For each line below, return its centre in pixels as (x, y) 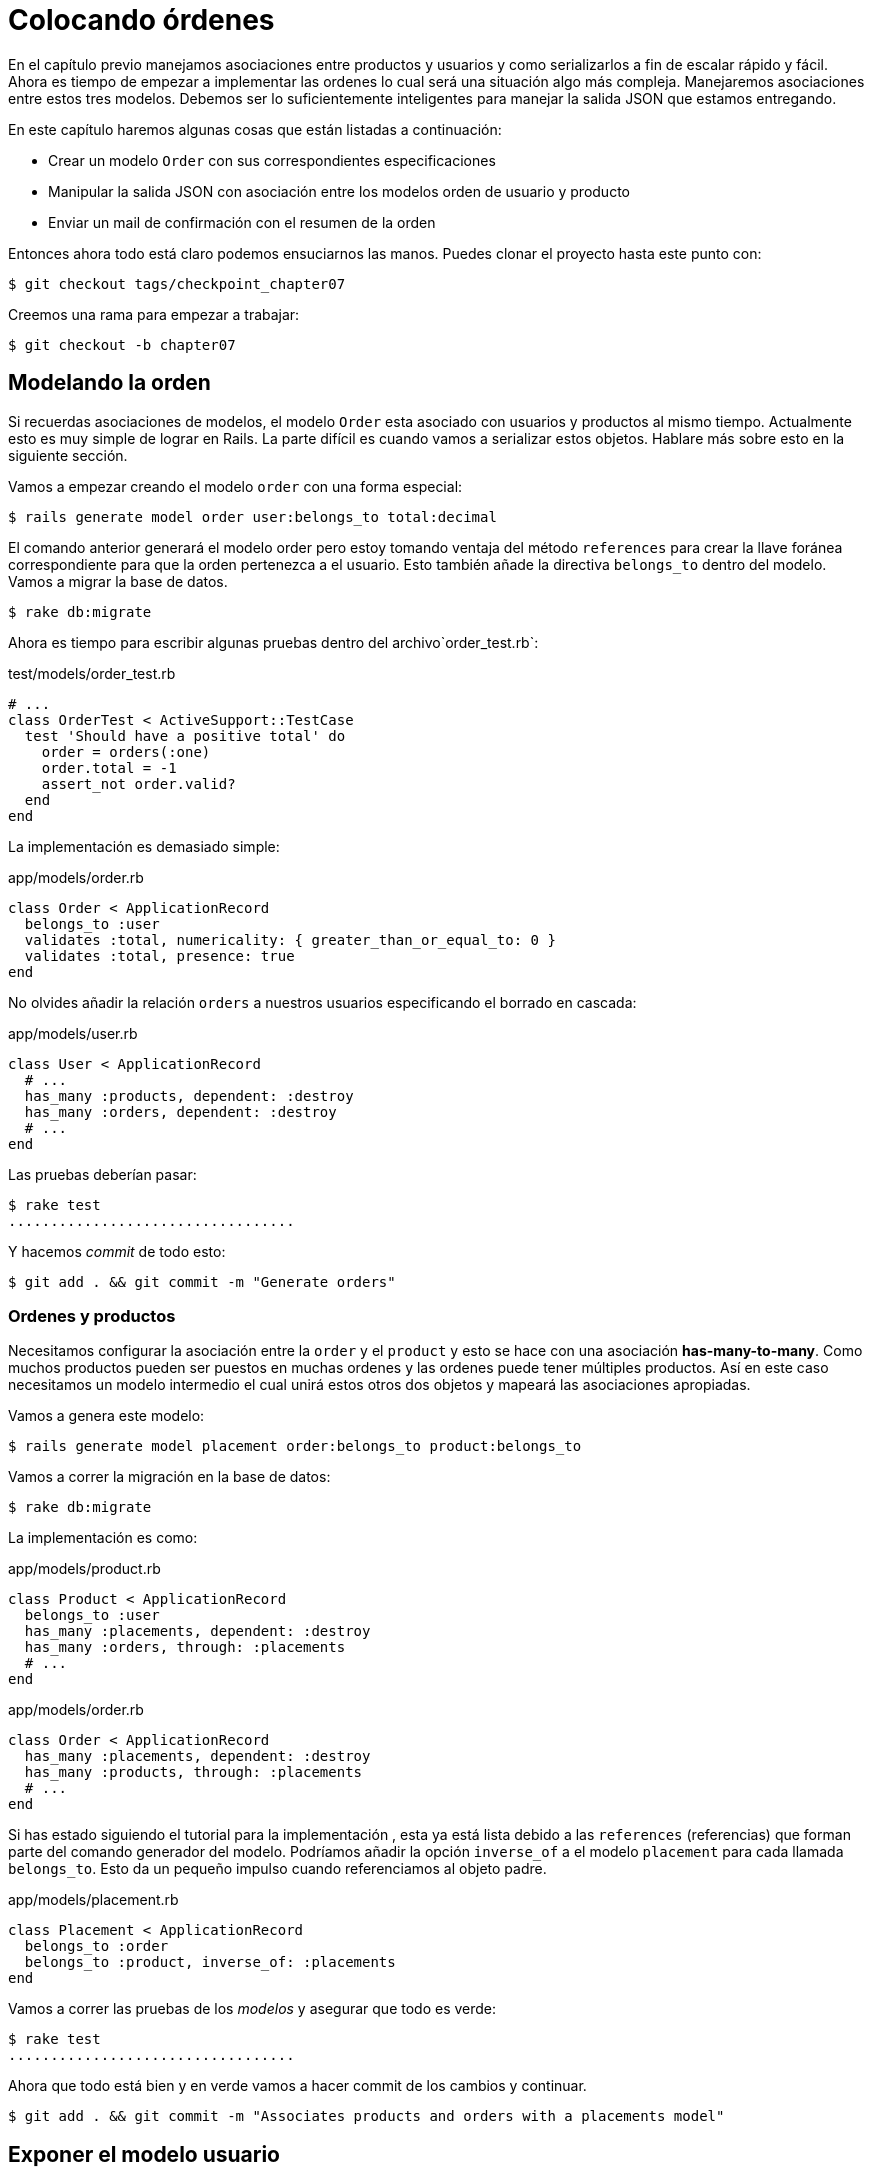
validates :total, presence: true (159, 955)
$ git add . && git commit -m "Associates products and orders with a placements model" (366, 2116)
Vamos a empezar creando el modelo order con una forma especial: (235, 486)
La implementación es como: (103, 1538)
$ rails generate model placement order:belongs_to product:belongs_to (295, 1446)
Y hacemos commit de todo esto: (117, 1251)
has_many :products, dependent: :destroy (189, 1095)
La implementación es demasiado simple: (144, 846)
